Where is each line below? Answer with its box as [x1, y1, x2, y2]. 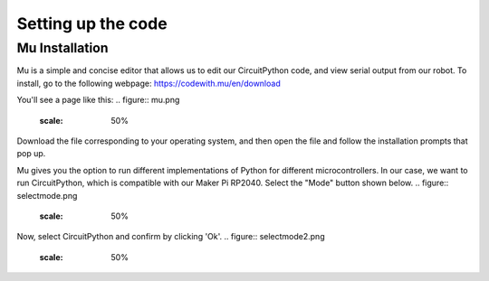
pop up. [16, 148, 46, 159]
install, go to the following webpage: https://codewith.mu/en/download [16, 78, 281, 89]
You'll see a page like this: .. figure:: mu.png [16, 95, 180, 106]
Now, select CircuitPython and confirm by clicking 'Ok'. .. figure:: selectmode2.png [16, 231, 325, 242]
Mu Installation [16, 40, 109, 56]
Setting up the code [16, 14, 168, 33]
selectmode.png [16, 190, 78, 201]
